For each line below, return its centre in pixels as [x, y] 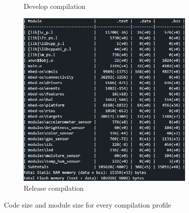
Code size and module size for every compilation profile [88, 204]
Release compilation [54, 188]
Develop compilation [55, 6]
